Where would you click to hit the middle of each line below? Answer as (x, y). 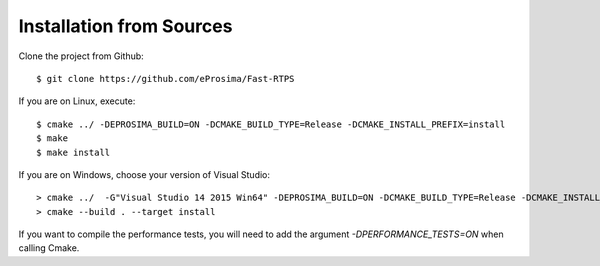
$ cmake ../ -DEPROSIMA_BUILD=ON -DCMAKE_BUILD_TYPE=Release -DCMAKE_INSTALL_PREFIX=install (271, 124)
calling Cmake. (49, 248)
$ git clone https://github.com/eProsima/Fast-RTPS (165, 78)
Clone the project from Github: (81, 56)
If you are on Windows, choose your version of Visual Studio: (144, 174)
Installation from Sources (125, 26)
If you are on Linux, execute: (77, 101)
